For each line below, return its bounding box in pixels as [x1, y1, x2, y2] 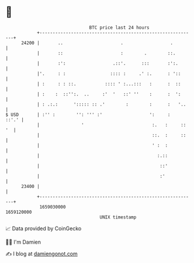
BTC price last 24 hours [89, 25, 150, 30]
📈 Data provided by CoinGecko [5, 225, 82, 232]
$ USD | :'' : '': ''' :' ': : [5, 111, 171, 118]
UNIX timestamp [99, 214, 137, 220]
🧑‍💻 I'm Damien [5, 238, 41, 245]
